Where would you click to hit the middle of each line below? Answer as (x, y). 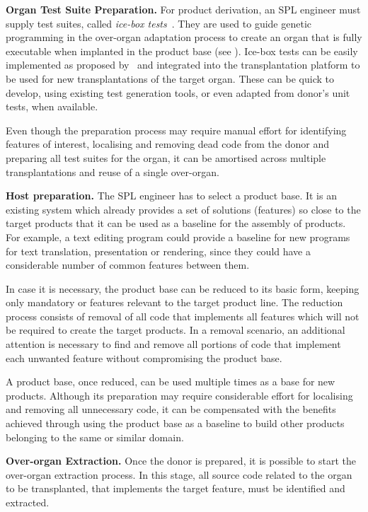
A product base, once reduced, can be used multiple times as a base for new (171, 382)
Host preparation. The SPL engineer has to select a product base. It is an (171, 196)
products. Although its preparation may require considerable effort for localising (179, 395)
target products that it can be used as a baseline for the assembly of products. (176, 223)
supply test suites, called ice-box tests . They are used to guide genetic (159, 23)
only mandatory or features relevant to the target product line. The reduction (174, 302)
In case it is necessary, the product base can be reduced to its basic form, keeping (183, 288)
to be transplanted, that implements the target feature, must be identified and (176, 488)
